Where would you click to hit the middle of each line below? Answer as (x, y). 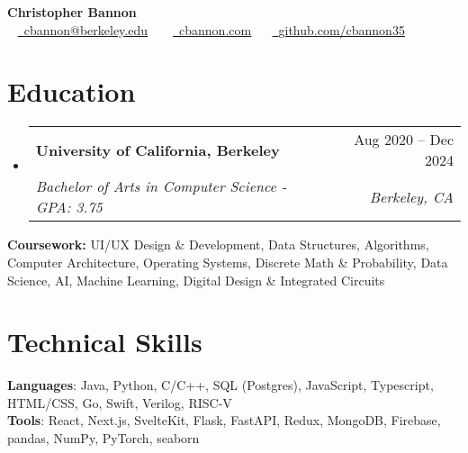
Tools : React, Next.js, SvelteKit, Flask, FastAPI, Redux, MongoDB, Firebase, (224, 420)
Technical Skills (105, 342)
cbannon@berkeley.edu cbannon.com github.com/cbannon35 (214, 29)
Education (72, 91)
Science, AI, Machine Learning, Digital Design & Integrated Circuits (196, 280)
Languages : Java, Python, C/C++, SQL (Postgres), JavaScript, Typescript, (220, 385)
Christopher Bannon (72, 12)
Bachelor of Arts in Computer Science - (161, 186)
